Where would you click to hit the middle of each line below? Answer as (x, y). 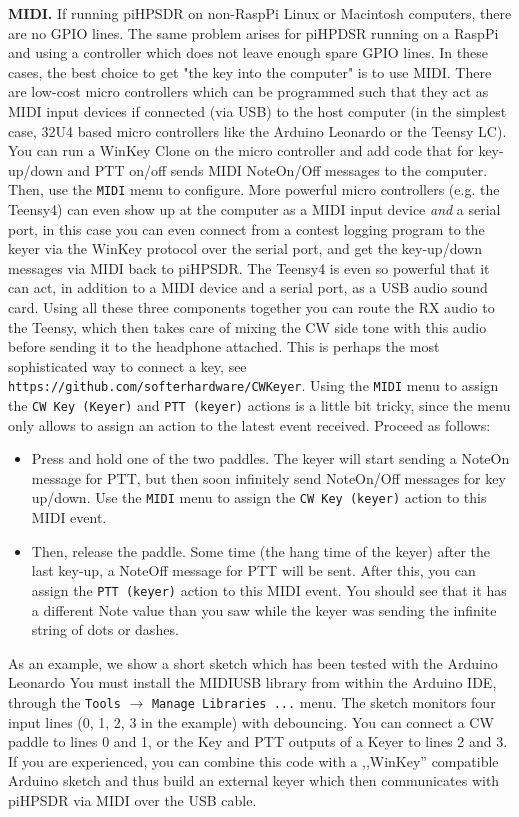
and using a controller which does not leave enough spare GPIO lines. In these (248, 52)
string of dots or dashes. (105, 629)
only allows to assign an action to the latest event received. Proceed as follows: (249, 424)
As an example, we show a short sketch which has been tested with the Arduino (253, 662)
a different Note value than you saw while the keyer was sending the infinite (264, 609)
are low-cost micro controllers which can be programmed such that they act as (248, 91)
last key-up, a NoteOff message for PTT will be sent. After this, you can (253, 570)
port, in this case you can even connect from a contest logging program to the (246, 228)
